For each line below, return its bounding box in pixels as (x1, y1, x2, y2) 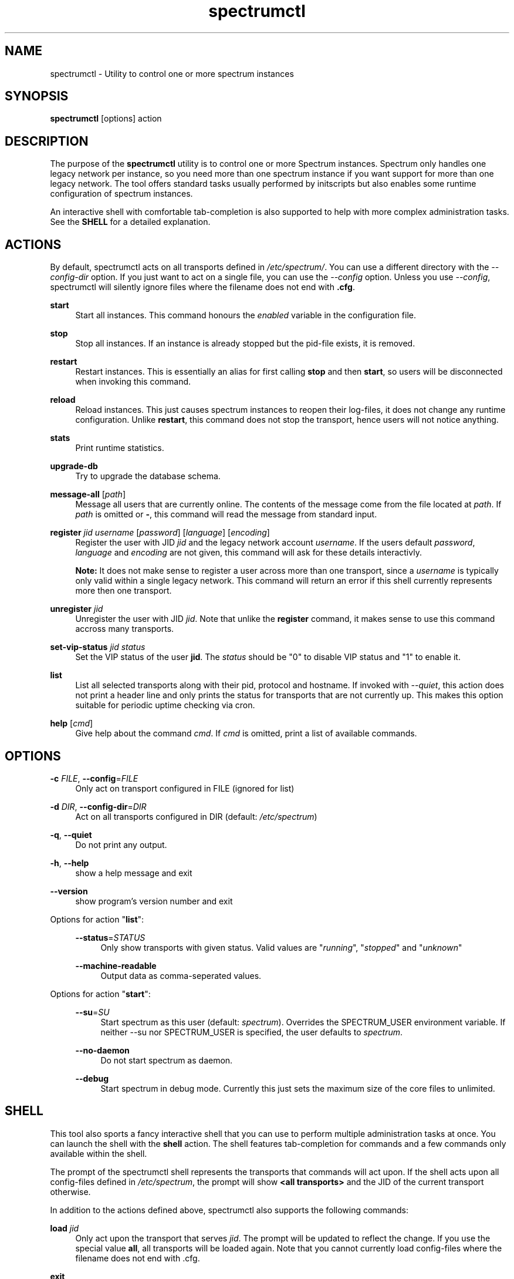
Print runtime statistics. (75, 443, 164, 453)
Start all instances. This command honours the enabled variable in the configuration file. (75, 310, 416, 321)
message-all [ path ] (50, 489, 126, 500)
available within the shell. (50, 1148, 147, 1159)
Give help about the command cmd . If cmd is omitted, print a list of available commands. (75, 728, 417, 739)
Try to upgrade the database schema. (75, 471, 221, 482)
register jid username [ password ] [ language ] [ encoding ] (50, 527, 270, 538)
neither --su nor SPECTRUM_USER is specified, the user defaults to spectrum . (100, 1026, 403, 1037)
